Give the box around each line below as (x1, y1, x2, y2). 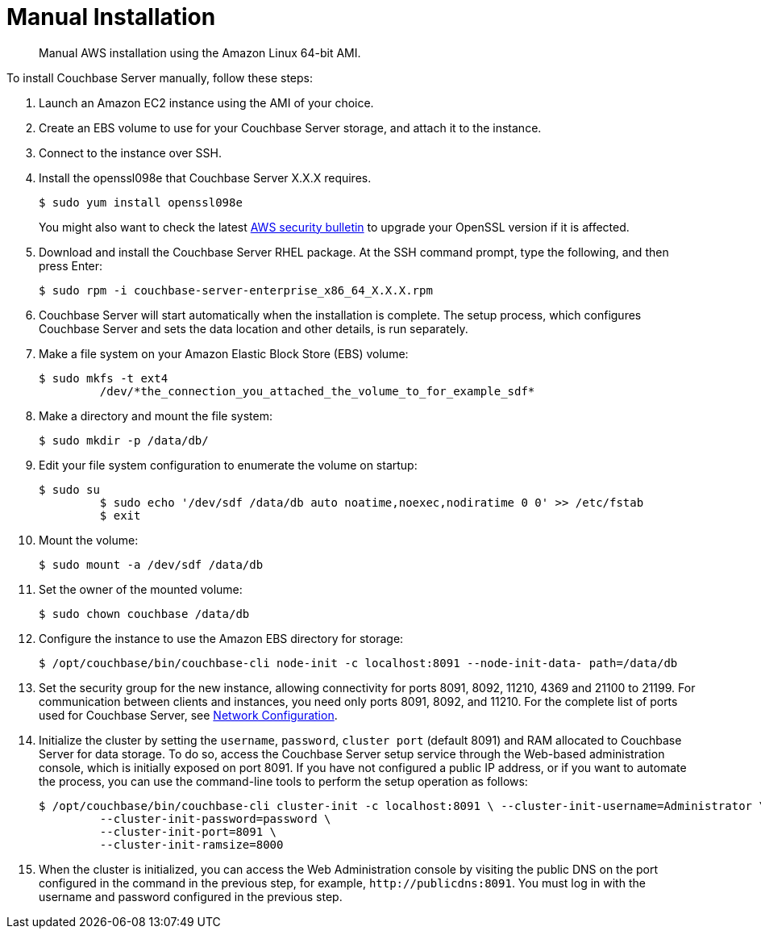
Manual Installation (6, 3, 216, 31)
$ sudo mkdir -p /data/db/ (39, 433, 209, 447)
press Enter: (39, 258, 103, 273)
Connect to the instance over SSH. (39, 145, 222, 160)
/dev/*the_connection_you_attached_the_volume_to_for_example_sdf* (99, 384, 535, 398)
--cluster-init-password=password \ (99, 812, 331, 825)
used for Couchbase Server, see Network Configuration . (39, 708, 338, 722)
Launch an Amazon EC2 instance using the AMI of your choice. (39, 95, 374, 110)
